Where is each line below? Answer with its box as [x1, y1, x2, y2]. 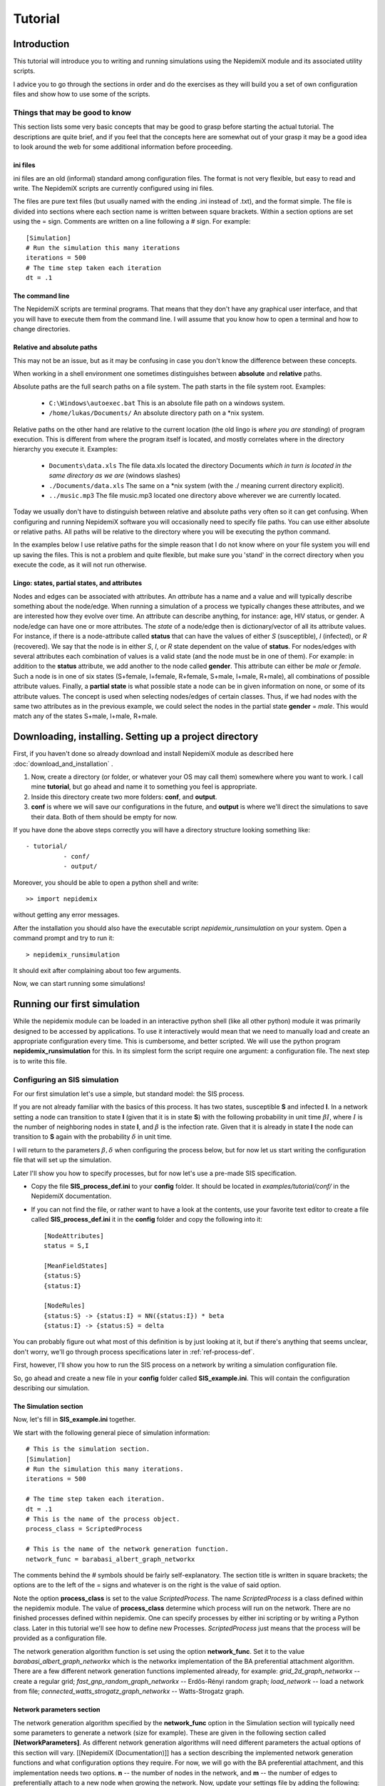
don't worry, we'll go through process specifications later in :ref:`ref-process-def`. [13, 1347, 255, 1356]
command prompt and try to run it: [13, 934, 114, 942]
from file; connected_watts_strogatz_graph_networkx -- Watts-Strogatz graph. [13, 1687, 245, 1696]
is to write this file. [13, 1057, 68, 1065]
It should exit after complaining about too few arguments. [13, 966, 182, 974]
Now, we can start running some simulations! [13, 979, 145, 988]
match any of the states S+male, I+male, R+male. [13, 712, 158, 721]
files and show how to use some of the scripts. [13, 90, 150, 99]
